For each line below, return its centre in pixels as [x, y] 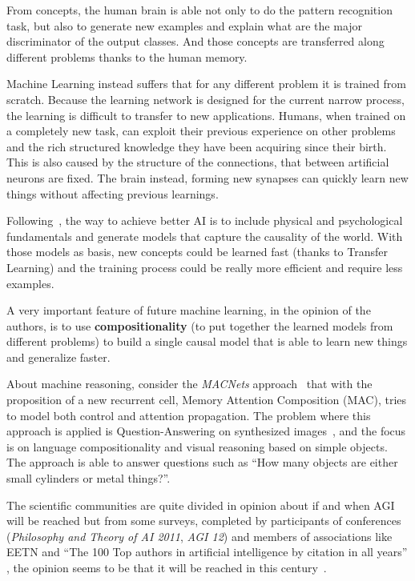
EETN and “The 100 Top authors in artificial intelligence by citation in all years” [207, 552]
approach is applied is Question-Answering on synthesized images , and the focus [206, 431]
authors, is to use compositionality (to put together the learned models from [200, 325]
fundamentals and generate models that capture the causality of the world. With [205, 236]
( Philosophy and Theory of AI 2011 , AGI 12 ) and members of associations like [199, 536]
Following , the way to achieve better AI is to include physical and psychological [205, 220]
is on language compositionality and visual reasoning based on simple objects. [197, 446]
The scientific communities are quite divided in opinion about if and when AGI [201, 505]
